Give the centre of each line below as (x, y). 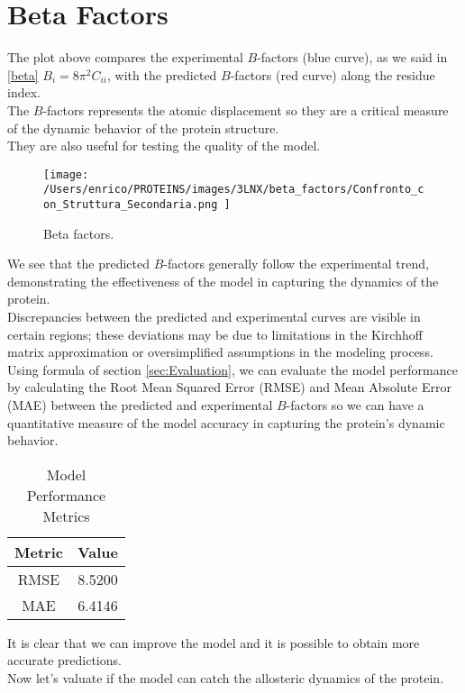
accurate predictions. (64, 660)
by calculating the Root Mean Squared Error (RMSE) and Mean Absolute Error (229, 387)
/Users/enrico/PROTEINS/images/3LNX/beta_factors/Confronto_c (234, 190)
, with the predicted (162, 74)
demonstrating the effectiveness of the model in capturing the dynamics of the (223, 281)
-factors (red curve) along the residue (333, 74)
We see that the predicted (78, 264)
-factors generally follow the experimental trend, (296, 264)
